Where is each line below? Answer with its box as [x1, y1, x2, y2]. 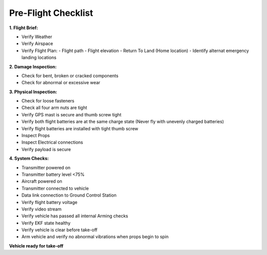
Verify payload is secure [21, 146, 71, 152]
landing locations [21, 54, 57, 60]
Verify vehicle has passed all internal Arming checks [21, 213, 129, 219]
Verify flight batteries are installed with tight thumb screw [21, 125, 138, 131]
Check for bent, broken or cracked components [21, 72, 119, 79]
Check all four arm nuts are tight [21, 104, 88, 111]
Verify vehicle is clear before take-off [21, 227, 98, 233]
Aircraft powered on [21, 178, 62, 184]
